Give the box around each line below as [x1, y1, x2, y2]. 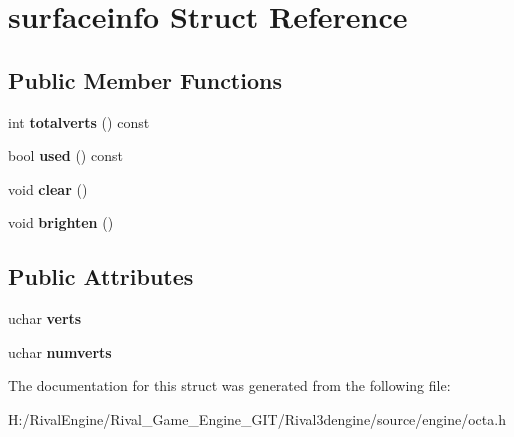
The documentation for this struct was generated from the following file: [8, 375, 451, 396]
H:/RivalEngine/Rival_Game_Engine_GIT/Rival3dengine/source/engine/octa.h [8, 408, 506, 429]
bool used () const [8, 145, 123, 166]
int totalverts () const [8, 111, 150, 132]
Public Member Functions [8, 64, 282, 95]
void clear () [8, 178, 88, 199]
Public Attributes [8, 261, 194, 292]
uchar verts [8, 308, 82, 329]
